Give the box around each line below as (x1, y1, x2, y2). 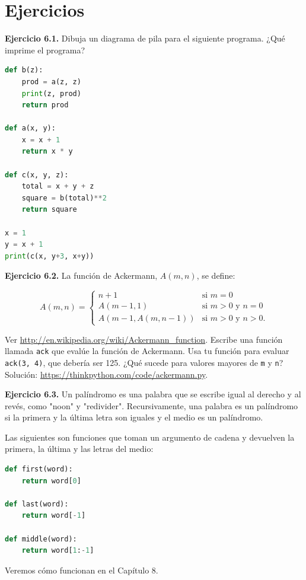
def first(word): (5, 465, 73, 474)
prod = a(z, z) (21, 77, 81, 86)
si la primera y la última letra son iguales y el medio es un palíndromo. (5, 411, 263, 423)
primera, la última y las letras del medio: (5, 442, 154, 455)
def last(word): (5, 499, 69, 508)
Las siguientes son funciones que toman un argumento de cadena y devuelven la (5, 431, 295, 443)
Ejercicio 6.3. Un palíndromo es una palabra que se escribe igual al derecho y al (5, 388, 301, 400)
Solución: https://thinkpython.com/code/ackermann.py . (5, 368, 208, 380)
